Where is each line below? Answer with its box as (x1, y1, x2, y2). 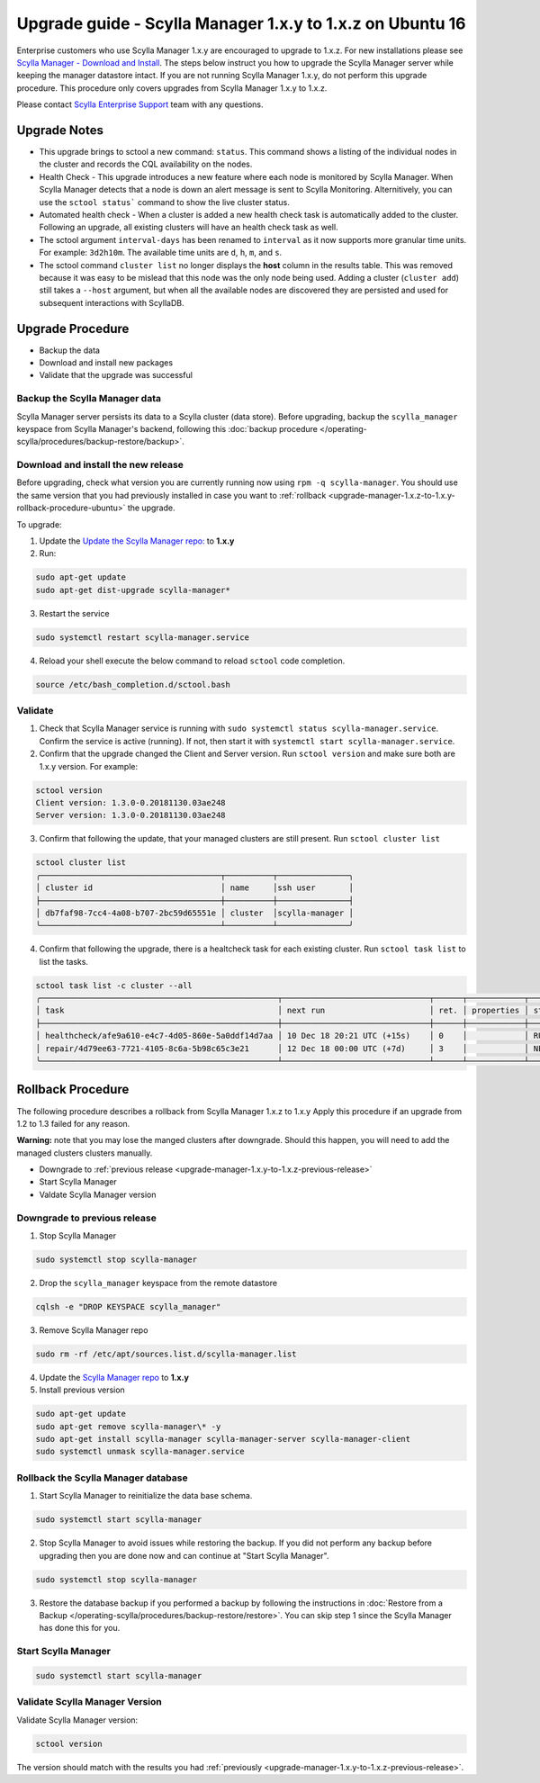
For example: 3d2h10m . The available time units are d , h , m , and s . (39, 248, 283, 258)
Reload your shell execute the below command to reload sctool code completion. (39, 655, 346, 666)
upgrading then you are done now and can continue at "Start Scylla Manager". (39, 1550, 329, 1561)
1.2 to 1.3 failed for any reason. (16, 1118, 130, 1129)
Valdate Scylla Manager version (39, 1189, 157, 1200)
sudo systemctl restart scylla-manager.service (35, 632, 249, 643)
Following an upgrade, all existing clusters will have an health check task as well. (39, 221, 338, 233)
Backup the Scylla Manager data (16, 392, 162, 405)
